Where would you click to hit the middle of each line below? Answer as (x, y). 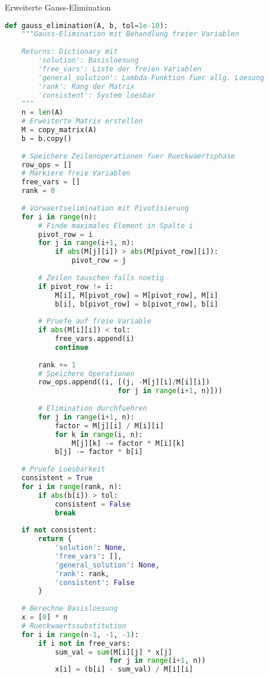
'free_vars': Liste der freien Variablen (120, 69)
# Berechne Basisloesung (70, 609)
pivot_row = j (99, 261)
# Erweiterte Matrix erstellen (82, 121)
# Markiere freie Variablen (76, 173)
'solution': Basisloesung (89, 61)
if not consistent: (59, 530)
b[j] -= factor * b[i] (99, 452)
